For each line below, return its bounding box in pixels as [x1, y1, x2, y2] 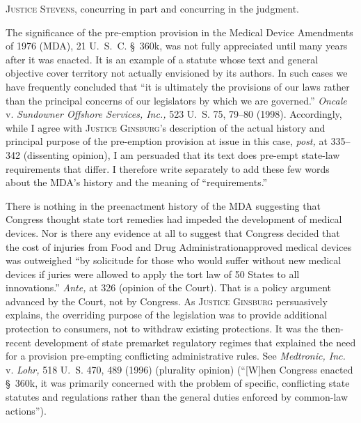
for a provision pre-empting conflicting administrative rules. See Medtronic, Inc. [6, 348, 346, 363]
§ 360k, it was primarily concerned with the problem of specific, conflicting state [6, 376, 350, 390]
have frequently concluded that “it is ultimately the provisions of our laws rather [6, 79, 350, 93]
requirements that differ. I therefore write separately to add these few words [6, 161, 330, 176]
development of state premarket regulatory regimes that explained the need [34, 334, 356, 349]
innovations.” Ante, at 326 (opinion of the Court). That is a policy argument [6, 280, 331, 295]
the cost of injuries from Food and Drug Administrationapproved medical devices [6, 239, 352, 254]
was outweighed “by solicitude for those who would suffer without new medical [6, 253, 342, 268]
